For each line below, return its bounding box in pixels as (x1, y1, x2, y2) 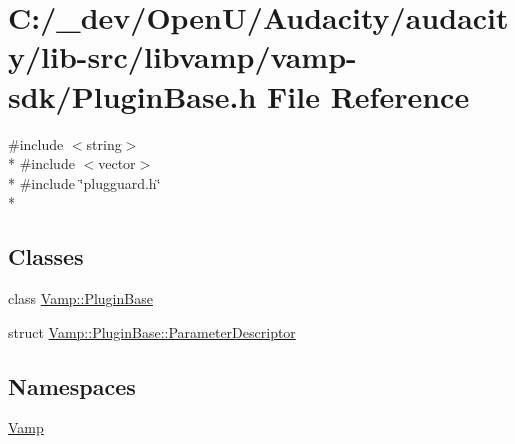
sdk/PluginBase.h (8, 75, 257, 116)
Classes (8, 241, 84, 272)
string (86, 133, 122, 154)
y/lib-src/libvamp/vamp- (8, 36, 357, 77)
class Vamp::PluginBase (8, 288, 153, 309)
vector (98, 153, 136, 174)
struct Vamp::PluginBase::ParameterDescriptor (8, 321, 296, 342)
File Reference (267, 75, 470, 116)
